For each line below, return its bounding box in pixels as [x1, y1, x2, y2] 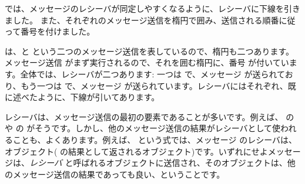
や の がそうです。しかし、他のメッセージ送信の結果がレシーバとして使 [5, 122, 281, 134]
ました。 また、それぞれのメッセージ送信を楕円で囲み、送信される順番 [5, 13, 279, 26]
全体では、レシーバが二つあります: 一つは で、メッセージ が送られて [20, 67, 285, 80]
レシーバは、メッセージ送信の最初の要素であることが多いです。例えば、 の [5, 110, 294, 122]
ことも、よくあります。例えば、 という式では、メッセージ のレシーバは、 [12, 133, 297, 145]
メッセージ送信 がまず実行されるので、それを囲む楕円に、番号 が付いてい [5, 56, 289, 69]
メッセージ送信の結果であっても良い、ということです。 [12, 168, 225, 180]
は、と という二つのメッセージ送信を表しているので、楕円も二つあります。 [5, 45, 294, 57]
